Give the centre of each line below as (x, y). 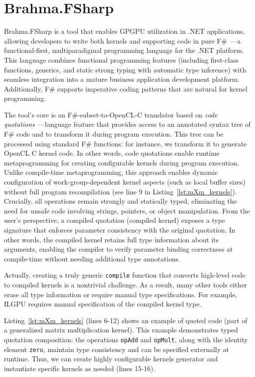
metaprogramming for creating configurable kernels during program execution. (122, 162)
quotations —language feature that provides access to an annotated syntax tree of (127, 124)
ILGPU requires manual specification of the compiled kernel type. (103, 304)
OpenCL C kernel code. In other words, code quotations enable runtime (112, 153)
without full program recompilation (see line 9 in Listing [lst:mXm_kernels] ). (120, 191)
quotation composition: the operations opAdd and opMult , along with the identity (126, 339)
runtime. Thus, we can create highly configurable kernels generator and (111, 359)
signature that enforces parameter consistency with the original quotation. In (120, 230)
